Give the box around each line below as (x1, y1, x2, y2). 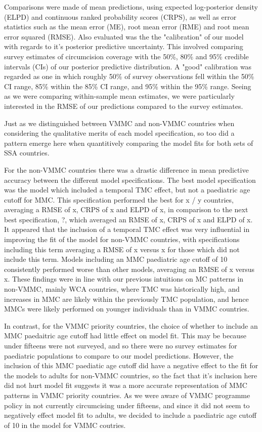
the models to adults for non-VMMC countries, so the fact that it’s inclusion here (4, 370, 257, 380)
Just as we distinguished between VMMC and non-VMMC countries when (4, 117, 235, 128)
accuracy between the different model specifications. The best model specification (4, 174, 256, 185)
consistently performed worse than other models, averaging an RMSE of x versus (4, 263, 254, 274)
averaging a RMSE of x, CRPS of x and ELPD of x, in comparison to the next (4, 204, 248, 215)
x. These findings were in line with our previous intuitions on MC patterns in (4, 273, 244, 284)
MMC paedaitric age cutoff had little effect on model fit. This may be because (4, 330, 246, 341)
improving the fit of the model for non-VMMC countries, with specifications (4, 234, 240, 245)
